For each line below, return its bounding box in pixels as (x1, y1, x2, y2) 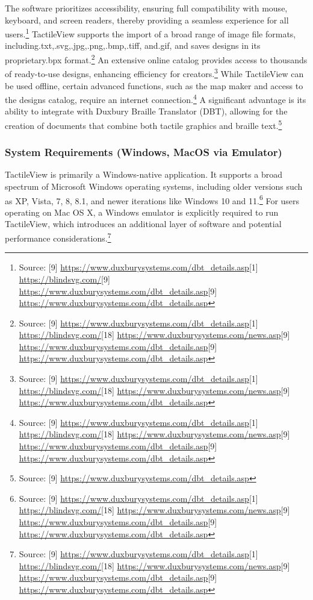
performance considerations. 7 (5, 230, 111, 244)
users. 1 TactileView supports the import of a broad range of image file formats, (5, 26, 296, 40)
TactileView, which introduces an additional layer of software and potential (5, 217, 282, 230)
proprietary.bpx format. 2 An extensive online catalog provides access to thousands (5, 52, 308, 66)
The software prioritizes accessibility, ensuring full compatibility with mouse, (5, 2, 288, 14)
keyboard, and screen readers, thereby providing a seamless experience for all (5, 13, 289, 26)
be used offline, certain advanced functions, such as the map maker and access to (5, 79, 303, 92)
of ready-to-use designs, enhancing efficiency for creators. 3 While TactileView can (5, 66, 304, 80)
